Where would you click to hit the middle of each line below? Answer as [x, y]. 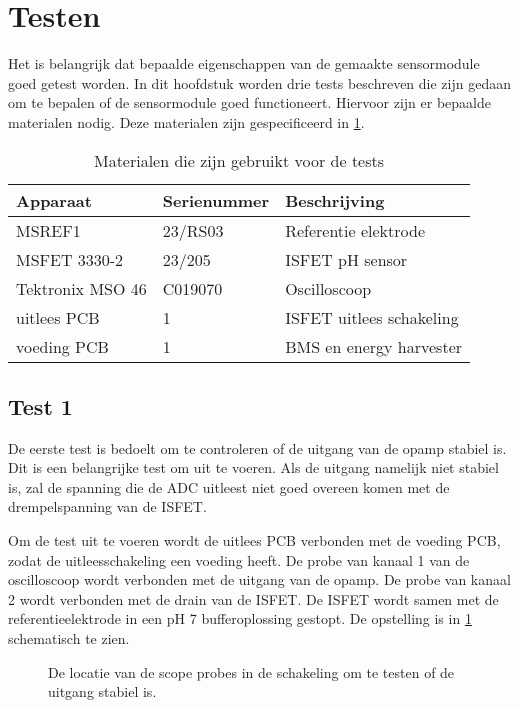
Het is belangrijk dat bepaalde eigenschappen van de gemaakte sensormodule [244, 63]
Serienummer [216, 200]
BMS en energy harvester [374, 346]
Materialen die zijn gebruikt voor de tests [239, 160]
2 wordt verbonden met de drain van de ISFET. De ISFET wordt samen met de [253, 598]
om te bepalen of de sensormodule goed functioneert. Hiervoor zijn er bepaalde [249, 102]
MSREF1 [48, 230]
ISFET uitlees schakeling [372, 317]
